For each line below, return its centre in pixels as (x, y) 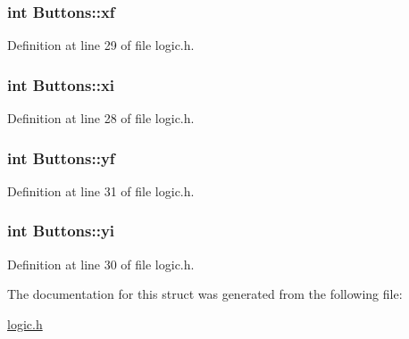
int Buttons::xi (61, 84)
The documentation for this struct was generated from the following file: (205, 294)
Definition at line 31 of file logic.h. (101, 190)
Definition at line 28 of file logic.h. (101, 118)
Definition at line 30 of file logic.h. (101, 264)
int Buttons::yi (61, 231)
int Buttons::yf (61, 157)
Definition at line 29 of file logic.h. (101, 45)
